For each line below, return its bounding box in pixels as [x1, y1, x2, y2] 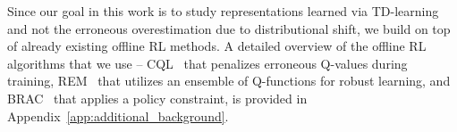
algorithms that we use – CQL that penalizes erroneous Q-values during [7, 54, 408, 72]
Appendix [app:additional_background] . [7, 106, 229, 125]
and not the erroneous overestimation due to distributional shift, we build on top [7, 19, 451, 37]
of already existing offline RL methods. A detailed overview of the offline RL [7, 37, 427, 55]
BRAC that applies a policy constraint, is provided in [7, 88, 308, 107]
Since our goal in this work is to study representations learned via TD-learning [7, 2, 439, 20]
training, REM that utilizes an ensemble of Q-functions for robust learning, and [7, 71, 451, 90]
